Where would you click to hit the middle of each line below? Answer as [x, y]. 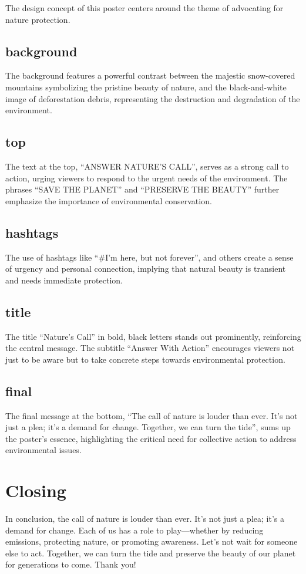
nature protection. [38, 19]
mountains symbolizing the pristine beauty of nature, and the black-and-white [146, 87]
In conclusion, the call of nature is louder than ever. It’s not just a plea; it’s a [145, 519]
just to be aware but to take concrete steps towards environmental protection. [145, 359]
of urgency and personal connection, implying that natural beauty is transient [146, 269]
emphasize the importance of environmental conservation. [109, 200]
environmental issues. [43, 450]
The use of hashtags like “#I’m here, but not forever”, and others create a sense [149, 257]
